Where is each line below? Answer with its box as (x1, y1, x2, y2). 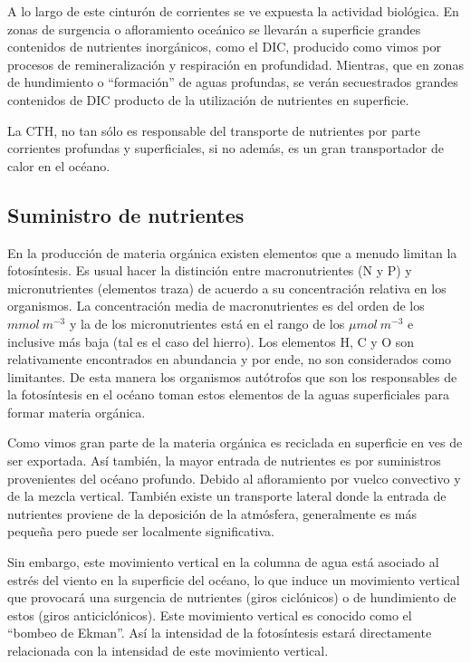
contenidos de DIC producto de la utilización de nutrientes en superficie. (7, 90, 409, 109)
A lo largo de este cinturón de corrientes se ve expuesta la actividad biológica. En (7, 2, 459, 20)
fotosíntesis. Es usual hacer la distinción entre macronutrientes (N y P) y (7, 261, 412, 280)
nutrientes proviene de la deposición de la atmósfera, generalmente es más (7, 504, 417, 523)
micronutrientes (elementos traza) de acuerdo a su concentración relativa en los (7, 278, 447, 297)
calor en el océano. (7, 156, 111, 175)
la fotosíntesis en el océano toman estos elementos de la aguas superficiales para (7, 385, 449, 404)
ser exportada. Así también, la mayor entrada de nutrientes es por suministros (7, 451, 441, 470)
